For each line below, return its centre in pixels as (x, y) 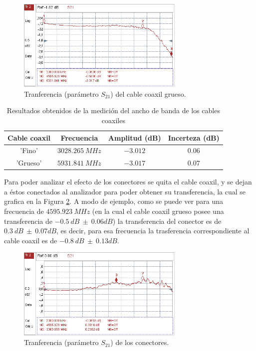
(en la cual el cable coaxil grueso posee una (158, 211)
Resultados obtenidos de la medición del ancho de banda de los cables (113, 110)
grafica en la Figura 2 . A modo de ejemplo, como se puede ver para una (114, 201)
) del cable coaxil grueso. (148, 93)
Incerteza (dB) (194, 137)
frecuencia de (24, 211)
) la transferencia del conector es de (167, 221)
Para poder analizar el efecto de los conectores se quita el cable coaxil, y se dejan (128, 182)
